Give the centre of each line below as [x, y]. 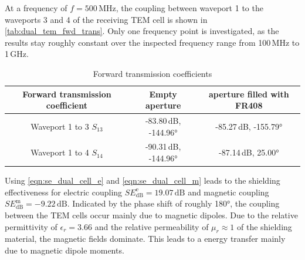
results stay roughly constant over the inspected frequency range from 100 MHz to [152, 42]
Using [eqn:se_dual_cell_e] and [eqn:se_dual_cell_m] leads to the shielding [143, 180]
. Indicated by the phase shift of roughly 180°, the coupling [173, 203]
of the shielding [265, 226]
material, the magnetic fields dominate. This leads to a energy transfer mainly [145, 239]
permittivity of [31, 226]
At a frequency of [36, 8]
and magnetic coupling [228, 192]
